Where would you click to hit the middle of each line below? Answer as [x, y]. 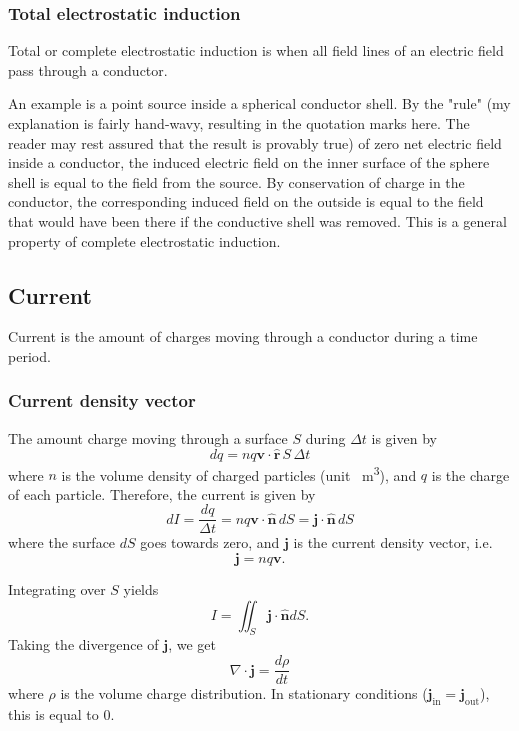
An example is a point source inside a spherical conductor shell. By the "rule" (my [259, 103]
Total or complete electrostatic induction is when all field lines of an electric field [256, 50]
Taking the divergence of [83, 644]
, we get [192, 644]
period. [29, 355]
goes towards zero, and [210, 542]
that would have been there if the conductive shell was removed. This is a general [257, 220]
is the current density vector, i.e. [393, 542]
